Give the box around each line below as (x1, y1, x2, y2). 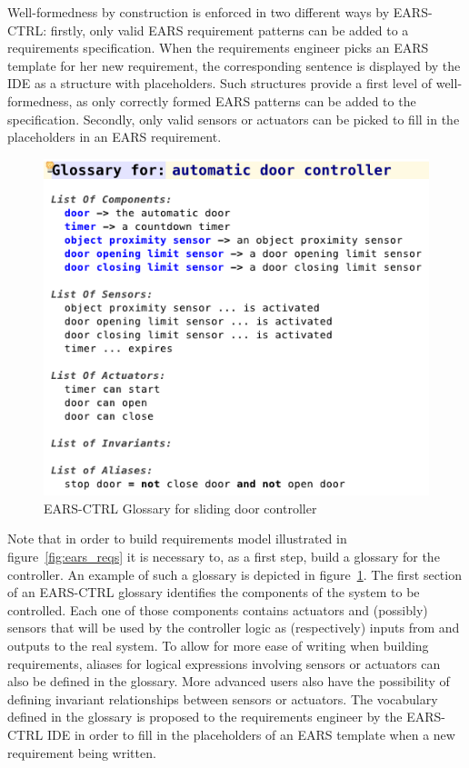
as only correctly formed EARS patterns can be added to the (76, 91, 416, 110)
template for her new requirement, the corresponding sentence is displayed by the (7, 55, 461, 75)
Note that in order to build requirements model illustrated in (7, 529, 347, 548)
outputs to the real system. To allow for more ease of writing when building (7, 635, 429, 654)
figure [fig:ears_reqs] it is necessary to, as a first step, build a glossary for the (7, 546, 440, 565)
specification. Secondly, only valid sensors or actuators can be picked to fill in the (7, 109, 460, 128)
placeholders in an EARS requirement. (7, 127, 222, 146)
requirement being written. (7, 743, 156, 762)
